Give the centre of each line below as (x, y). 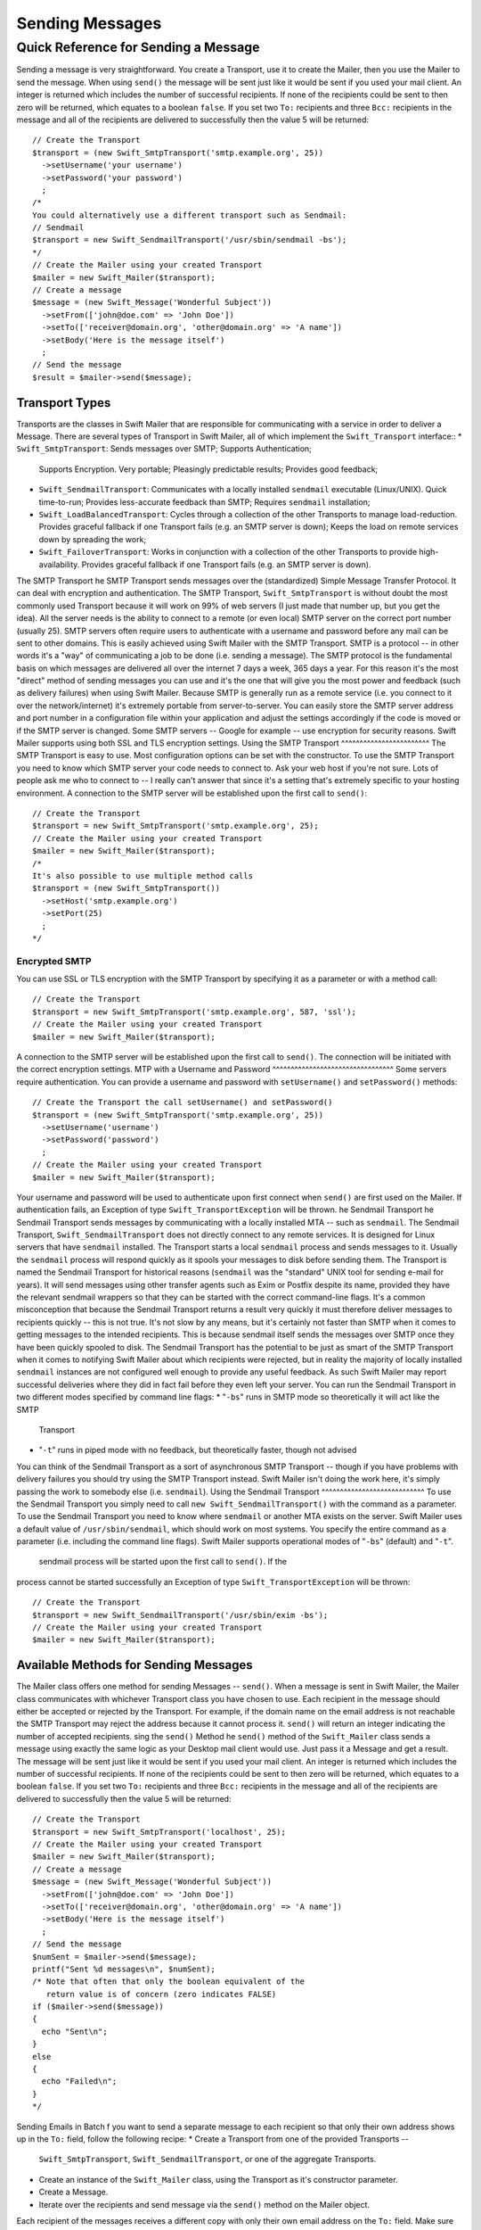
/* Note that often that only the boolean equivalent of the (168, 1982)
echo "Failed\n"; (79, 2081)
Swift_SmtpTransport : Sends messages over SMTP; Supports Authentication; (164, 449)
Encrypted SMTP (54, 961)
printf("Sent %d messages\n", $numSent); (124, 1969)
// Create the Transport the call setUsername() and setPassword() (183, 1103)
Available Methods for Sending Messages (135, 1665)
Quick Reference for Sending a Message (138, 47)
